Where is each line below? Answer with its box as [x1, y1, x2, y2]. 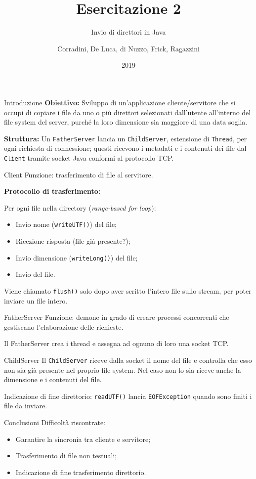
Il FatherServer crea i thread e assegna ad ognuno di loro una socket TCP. [4, 338, 229, 348]
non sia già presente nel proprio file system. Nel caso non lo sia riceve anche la [4, 364, 241, 375]
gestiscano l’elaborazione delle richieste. [4, 321, 124, 332]
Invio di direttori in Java [91, 27, 166, 37]
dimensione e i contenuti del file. [4, 374, 102, 385]
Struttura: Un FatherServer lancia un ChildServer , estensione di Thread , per [4, 133, 247, 143]
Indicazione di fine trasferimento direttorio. [15, 467, 146, 477]
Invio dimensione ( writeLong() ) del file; [15, 252, 138, 262]
